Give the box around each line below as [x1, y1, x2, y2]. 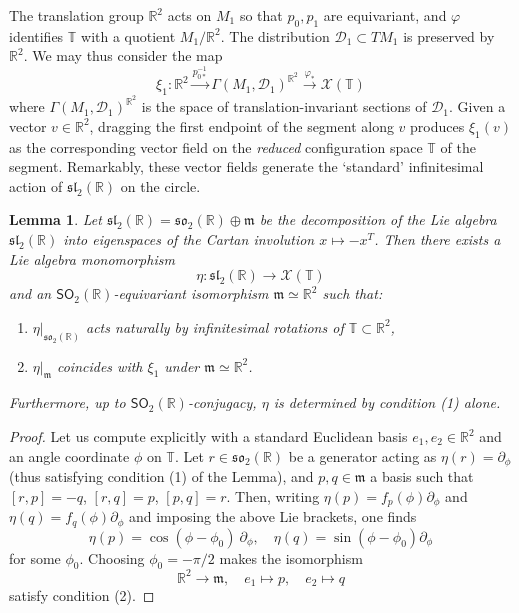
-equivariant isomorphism [113, 283, 269, 304]
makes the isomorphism [219, 547, 363, 568]
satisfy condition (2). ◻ [9, 585, 155, 606]
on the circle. [120, 175, 201, 196]
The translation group [9, 5, 144, 25]
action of [9, 175, 63, 196]
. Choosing [79, 547, 145, 568]
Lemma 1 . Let [9, 209, 102, 230]
